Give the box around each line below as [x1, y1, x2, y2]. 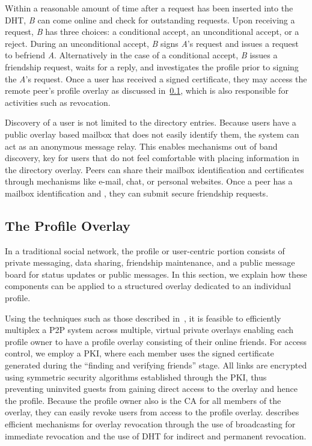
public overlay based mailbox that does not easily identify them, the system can [5, 127, 299, 140]
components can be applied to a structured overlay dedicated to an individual [5, 280, 291, 292]
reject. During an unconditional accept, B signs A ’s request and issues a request [5, 37, 299, 49]
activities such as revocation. [5, 96, 111, 108]
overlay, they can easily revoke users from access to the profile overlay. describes [5, 406, 299, 418]
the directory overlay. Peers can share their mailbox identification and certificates [5, 163, 304, 176]
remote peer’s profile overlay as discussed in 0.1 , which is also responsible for [5, 84, 289, 97]
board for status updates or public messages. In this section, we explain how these [5, 267, 307, 280]
